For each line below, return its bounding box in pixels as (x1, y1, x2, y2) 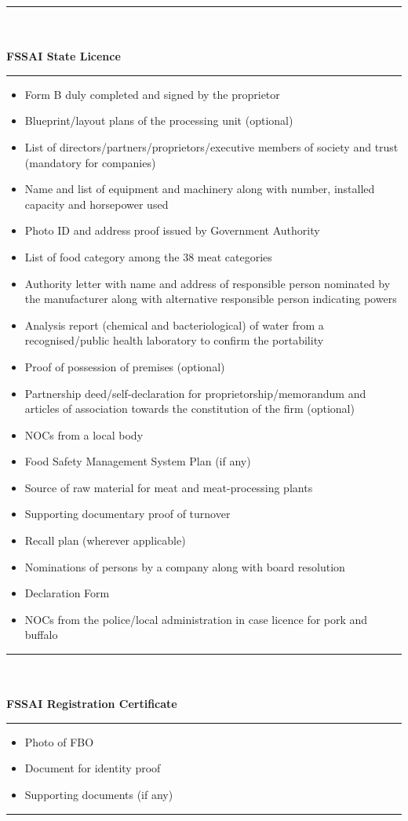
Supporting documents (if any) (24, 786, 173, 802)
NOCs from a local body (24, 426, 144, 443)
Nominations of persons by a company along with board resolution (24, 558, 345, 575)
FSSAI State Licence (6, 48, 121, 64)
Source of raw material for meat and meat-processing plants (24, 479, 313, 495)
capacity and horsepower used (24, 195, 169, 212)
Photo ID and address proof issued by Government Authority (24, 222, 320, 239)
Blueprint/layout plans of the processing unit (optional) (24, 112, 293, 129)
